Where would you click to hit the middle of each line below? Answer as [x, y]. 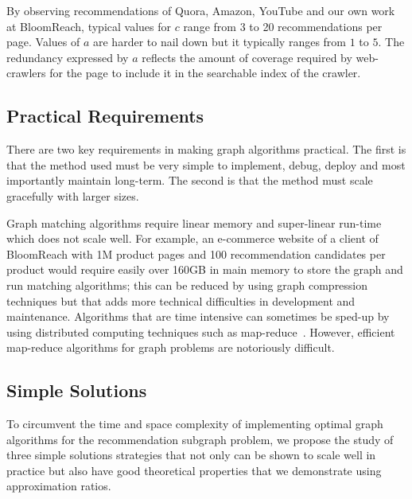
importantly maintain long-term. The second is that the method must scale [190, 180]
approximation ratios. [59, 486]
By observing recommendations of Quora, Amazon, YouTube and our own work [201, 10]
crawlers [26, 73]
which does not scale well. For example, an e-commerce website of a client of [192, 238]
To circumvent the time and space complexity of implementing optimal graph [195, 424]
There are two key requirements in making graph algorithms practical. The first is [206, 149]
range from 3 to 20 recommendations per [283, 26]
